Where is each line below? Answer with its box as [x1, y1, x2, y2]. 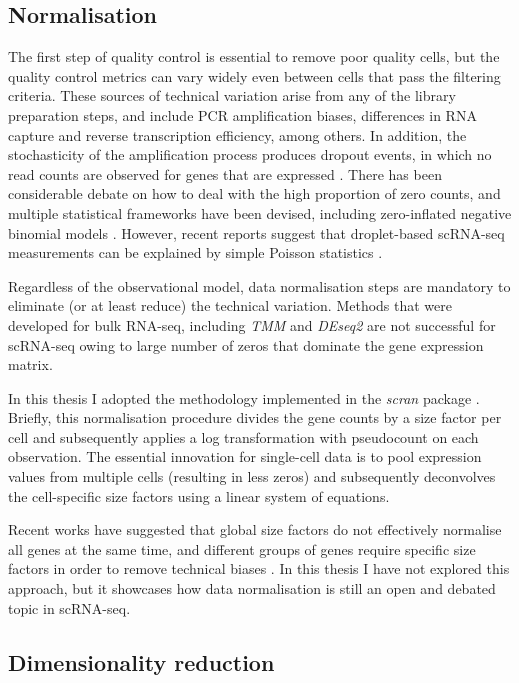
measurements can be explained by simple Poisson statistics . [8, 242, 383, 263]
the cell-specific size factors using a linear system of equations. [8, 485, 390, 506]
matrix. [8, 354, 53, 375]
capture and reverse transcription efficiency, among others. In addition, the [8, 124, 467, 145]
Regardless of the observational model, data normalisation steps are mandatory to [8, 275, 511, 296]
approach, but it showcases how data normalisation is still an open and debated [8, 578, 496, 599]
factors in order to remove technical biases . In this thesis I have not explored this [8, 558, 510, 579]
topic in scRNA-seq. [8, 597, 131, 618]
